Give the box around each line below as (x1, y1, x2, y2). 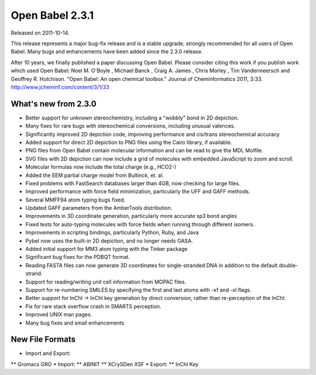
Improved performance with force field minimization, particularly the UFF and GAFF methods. (25, 188, 250, 195)
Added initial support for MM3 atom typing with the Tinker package (25, 246, 188, 253)
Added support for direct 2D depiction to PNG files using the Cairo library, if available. (25, 138, 232, 146)
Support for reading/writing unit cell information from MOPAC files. (25, 278, 187, 285)
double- (279, 261, 298, 269)
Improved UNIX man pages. (25, 311, 92, 318)
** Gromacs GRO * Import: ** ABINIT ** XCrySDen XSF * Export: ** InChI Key (11, 360, 199, 367)
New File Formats (11, 335, 76, 345)
